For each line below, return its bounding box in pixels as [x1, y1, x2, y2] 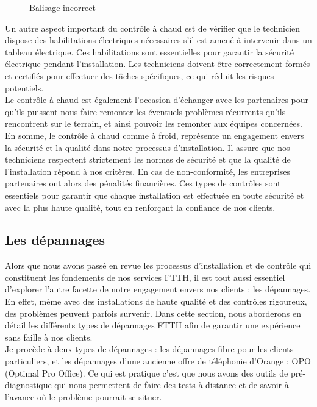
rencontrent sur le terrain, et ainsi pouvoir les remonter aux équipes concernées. [5, 117, 302, 130]
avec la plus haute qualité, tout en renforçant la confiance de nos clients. [5, 200, 276, 213]
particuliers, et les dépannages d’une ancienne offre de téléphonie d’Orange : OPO [5, 355, 311, 367]
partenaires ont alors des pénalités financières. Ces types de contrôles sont [5, 177, 281, 189]
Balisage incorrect [29, 1, 96, 13]
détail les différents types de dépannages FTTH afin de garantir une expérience [5, 319, 301, 331]
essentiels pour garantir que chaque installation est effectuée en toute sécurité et [5, 188, 304, 201]
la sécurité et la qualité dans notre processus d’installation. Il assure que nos [5, 141, 290, 154]
